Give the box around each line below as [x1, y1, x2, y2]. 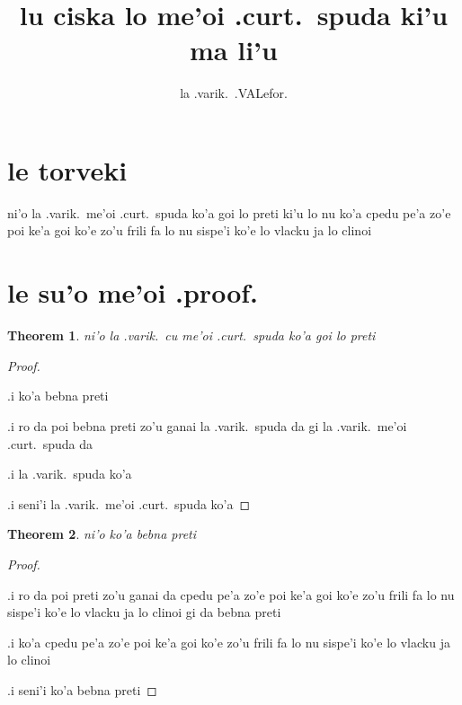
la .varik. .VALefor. [180, 84, 288, 102]
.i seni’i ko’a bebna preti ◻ [7, 680, 157, 699]
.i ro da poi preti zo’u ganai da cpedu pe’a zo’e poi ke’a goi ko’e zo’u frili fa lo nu [7, 585, 455, 604]
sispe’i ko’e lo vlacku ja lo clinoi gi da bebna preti [7, 603, 281, 621]
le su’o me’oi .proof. [7, 274, 258, 311]
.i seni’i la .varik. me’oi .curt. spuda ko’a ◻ [7, 494, 251, 513]
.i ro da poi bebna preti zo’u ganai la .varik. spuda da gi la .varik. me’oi [7, 416, 407, 435]
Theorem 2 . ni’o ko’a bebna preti [7, 524, 197, 543]
